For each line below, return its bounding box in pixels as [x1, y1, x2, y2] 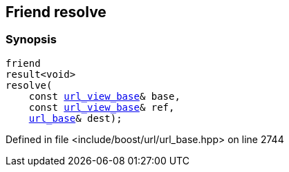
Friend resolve [6, 3, 106, 21]
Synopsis [6, 32, 57, 47]
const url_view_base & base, [28, 90, 180, 102]
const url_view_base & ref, [28, 101, 175, 113]
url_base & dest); [28, 112, 122, 124]
